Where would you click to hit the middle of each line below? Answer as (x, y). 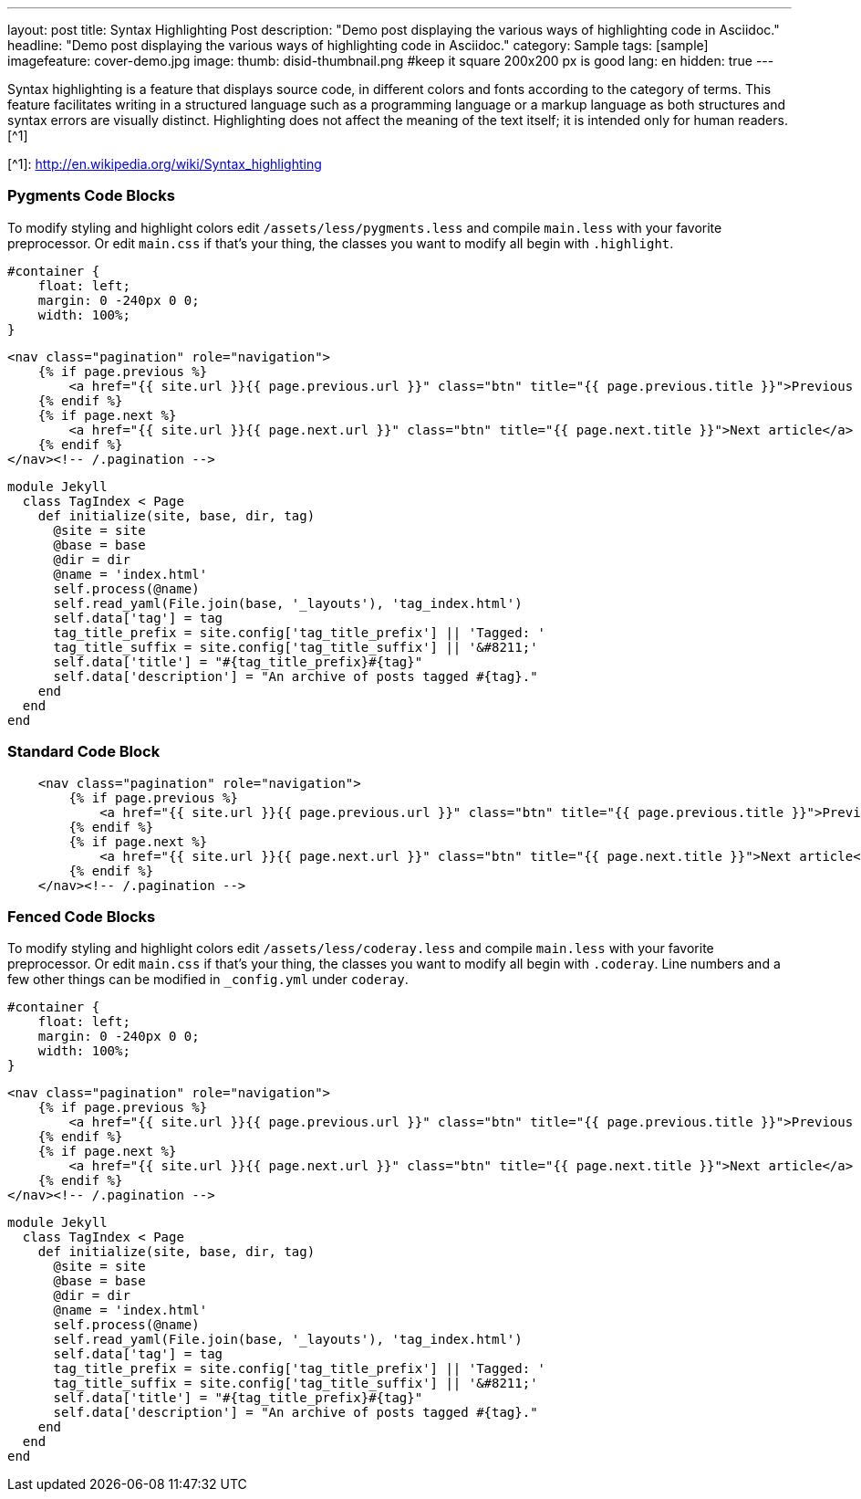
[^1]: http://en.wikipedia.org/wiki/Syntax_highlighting (165, 164)
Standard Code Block (84, 752)
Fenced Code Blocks (82, 916)
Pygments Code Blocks (91, 196)
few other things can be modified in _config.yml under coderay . (208, 980)
